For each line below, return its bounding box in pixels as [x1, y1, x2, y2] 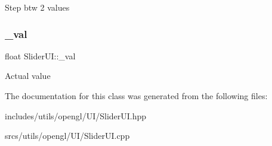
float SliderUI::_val [5, 49, 76, 62]
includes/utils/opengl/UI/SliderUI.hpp [5, 109, 147, 122]
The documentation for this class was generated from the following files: [5, 90, 268, 101]
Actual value [5, 69, 51, 82]
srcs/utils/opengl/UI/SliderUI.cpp [5, 129, 130, 142]
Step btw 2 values [5, 1, 70, 13]
